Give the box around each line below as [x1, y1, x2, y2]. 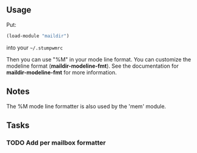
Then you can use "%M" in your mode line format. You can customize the [6, 55, 192, 63]
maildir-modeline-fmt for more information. [6, 68, 117, 76]
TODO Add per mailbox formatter [6, 138, 106, 147]
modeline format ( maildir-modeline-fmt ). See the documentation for [6, 62, 179, 69]
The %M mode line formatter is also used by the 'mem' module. [6, 102, 167, 110]
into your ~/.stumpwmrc [6, 44, 63, 51]
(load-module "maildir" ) [6, 33, 70, 39]
